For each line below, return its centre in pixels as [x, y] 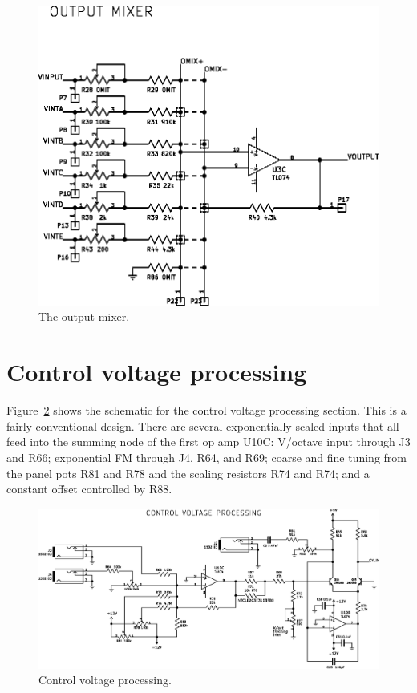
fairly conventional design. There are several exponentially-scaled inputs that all [203, 426]
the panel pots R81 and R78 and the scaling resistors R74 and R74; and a [188, 473]
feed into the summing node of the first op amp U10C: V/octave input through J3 [208, 442]
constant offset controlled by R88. [89, 489]
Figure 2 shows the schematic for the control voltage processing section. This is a [206, 410]
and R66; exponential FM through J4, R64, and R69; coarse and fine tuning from [206, 457]
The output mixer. [84, 316]
